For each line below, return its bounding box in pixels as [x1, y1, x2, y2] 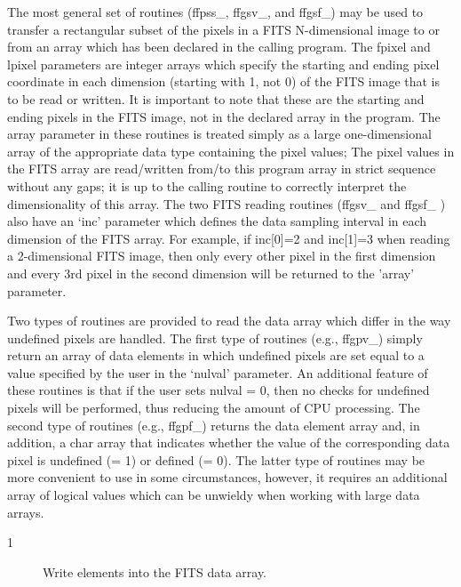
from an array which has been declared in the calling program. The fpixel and [7, 37, 431, 56]
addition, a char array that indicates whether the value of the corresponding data [7, 433, 450, 452]
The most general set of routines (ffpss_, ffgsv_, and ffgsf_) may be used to [7, 3, 424, 20]
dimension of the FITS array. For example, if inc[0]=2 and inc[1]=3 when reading [7, 229, 450, 247]
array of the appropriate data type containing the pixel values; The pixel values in [7, 141, 455, 160]
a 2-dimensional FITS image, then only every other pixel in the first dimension [7, 246, 436, 265]
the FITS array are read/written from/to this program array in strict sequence [7, 159, 436, 178]
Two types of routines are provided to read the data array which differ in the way [7, 311, 451, 330]
